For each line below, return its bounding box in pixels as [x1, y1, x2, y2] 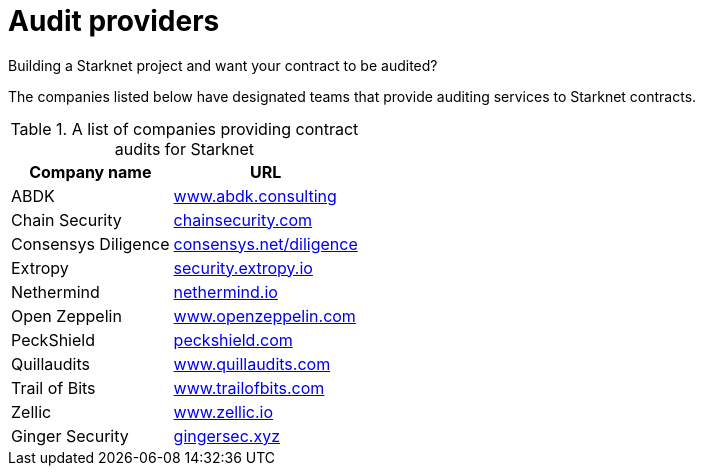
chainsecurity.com [173, 209, 313, 230]
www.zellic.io [173, 401, 274, 422]
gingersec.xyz [173, 425, 280, 446]
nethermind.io [173, 281, 278, 302]
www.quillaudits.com [173, 353, 331, 374]
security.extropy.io [173, 257, 313, 278]
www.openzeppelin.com [173, 305, 356, 326]
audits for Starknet [114, 138, 255, 159]
